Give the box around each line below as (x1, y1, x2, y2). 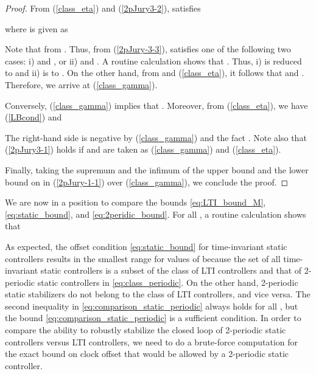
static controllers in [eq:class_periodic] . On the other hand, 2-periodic (37, 275, 298, 288)
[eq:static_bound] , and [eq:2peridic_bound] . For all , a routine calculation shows (5, 207, 306, 220)
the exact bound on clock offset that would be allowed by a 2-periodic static (5, 347, 289, 360)
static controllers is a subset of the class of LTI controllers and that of (40, 264, 302, 277)
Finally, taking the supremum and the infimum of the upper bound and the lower (5, 163, 309, 176)
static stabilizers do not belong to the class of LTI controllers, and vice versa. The (5, 288, 311, 300)
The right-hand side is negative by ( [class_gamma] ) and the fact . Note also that (5, 131, 307, 144)
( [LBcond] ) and (5, 111, 62, 123)
